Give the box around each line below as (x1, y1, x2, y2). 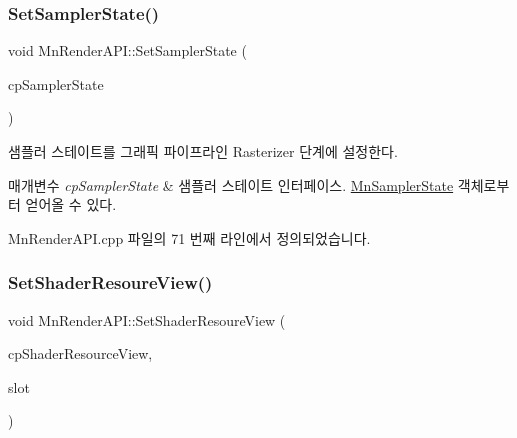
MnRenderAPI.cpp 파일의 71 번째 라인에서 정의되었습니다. (8, 227, 371, 248)
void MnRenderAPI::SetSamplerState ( (8, 40, 247, 61)
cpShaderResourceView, (8, 343, 153, 364)
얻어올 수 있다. (25, 194, 117, 215)
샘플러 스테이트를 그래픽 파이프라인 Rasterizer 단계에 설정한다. (8, 141, 398, 161)
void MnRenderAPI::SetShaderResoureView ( (8, 309, 286, 330)
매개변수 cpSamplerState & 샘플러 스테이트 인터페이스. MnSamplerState (8, 174, 454, 195)
